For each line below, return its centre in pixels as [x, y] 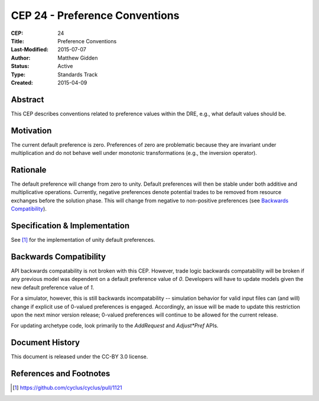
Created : [22, 82]
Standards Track [78, 75]
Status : [20, 66]
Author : [21, 58]
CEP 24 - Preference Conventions [95, 15]
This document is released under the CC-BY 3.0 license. [79, 357]
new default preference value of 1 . [53, 287]
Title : [18, 41]
